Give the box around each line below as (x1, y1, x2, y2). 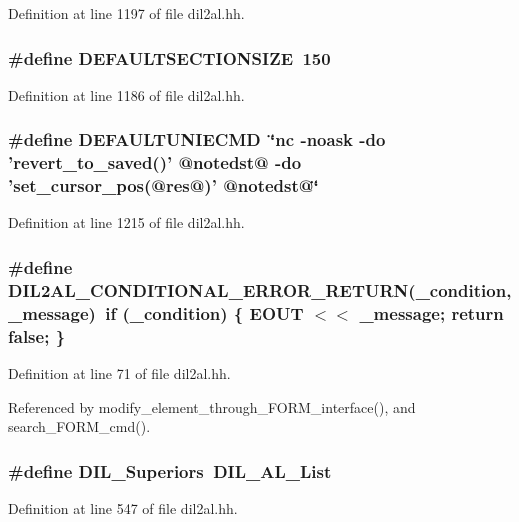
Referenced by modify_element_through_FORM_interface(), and (8, 396, 416, 417)
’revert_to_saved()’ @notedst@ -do (8, 150, 302, 175)
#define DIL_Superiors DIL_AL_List (8, 458, 332, 483)
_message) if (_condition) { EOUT (8, 300, 304, 325)
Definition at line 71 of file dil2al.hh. (8, 363, 231, 384)
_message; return (359, 300, 504, 325)
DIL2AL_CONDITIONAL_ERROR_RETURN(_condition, (8, 277, 512, 302)
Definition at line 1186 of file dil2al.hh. (8, 84, 245, 105)
